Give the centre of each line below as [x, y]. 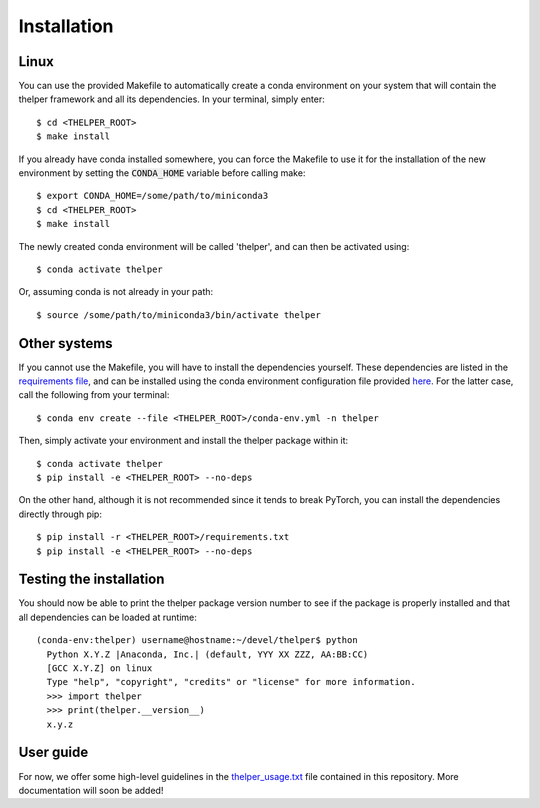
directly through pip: [60, 514]
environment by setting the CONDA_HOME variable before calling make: [162, 173]
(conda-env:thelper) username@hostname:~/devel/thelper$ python [197, 640]
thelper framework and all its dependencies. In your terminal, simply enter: [171, 99]
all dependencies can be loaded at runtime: [107, 617]
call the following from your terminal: [94, 395]
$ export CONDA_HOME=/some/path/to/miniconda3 [152, 196]
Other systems [66, 343]
